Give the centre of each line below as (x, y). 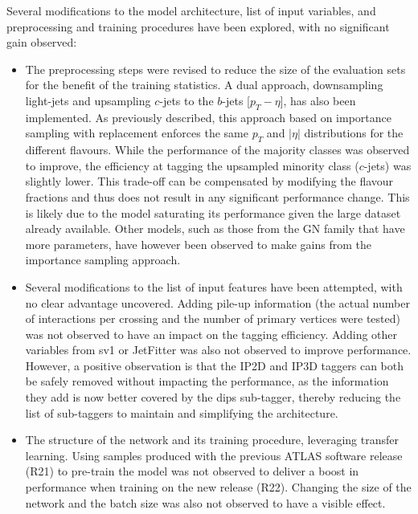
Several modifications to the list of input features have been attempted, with (214, 286)
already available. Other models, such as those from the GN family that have (215, 228)
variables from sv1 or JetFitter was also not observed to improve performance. (218, 350)
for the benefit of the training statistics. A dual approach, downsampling (204, 85)
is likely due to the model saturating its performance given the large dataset (213, 212)
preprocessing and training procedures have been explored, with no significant (198, 26)
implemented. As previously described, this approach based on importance (208, 117)
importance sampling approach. (103, 260)
